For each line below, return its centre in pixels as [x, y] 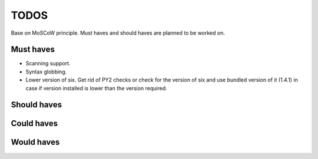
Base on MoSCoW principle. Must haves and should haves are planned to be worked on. [118, 33]
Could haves [34, 124]
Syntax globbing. [46, 72]
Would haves [35, 142]
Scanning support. [48, 63]
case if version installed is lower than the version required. [96, 88]
